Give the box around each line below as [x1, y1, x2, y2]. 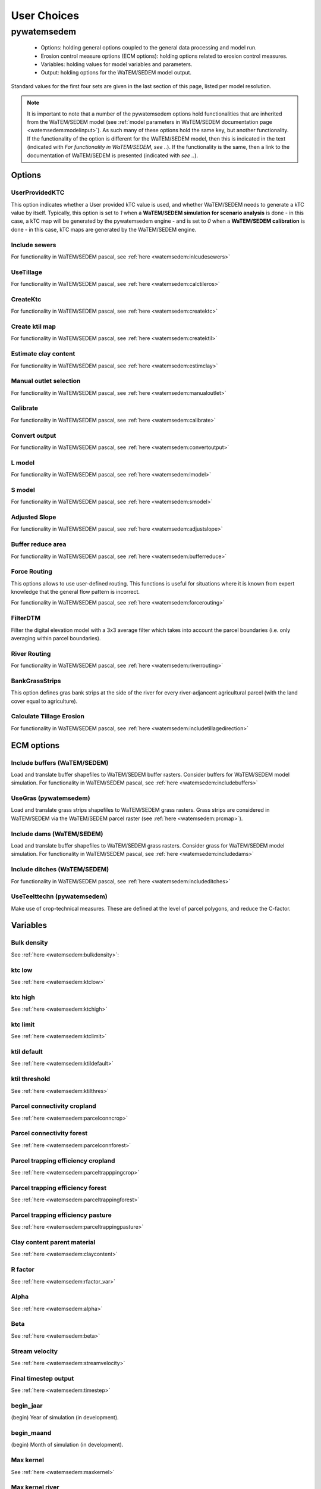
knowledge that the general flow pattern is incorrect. [11, 588, 140, 596]
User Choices [11, 9, 80, 22]
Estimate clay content [11, 350, 75, 358]
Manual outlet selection [11, 377, 81, 385]
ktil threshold [11, 1075, 51, 1083]
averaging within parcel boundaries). [11, 634, 101, 641]
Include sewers [11, 241, 56, 249]
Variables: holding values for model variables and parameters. [40, 60, 193, 68]
